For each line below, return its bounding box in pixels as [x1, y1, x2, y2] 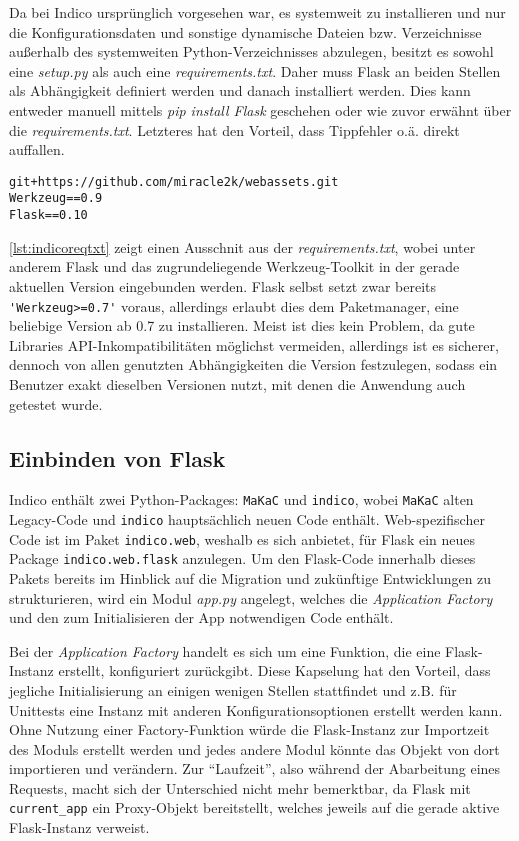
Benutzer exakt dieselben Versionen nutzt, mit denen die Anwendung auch [9, 373, 466, 394]
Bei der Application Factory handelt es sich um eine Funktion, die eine [9, 640, 441, 661]
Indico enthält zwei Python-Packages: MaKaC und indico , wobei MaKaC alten [9, 489, 474, 510]
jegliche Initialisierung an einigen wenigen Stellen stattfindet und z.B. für [9, 679, 457, 700]
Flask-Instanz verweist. [9, 817, 150, 838]
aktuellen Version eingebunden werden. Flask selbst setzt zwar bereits [9, 275, 437, 296]
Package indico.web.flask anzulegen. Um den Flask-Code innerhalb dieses [9, 548, 476, 569]
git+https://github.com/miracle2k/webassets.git [9, 174, 339, 189]
